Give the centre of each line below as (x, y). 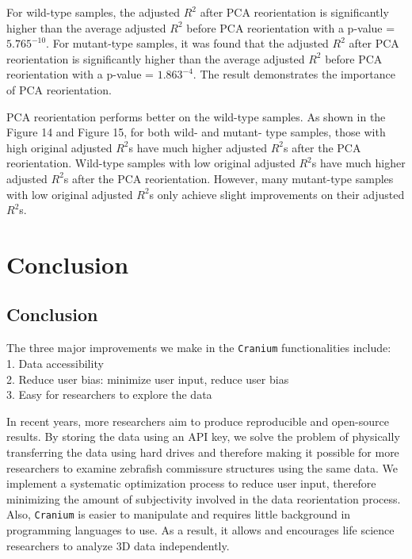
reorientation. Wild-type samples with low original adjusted (151, 163)
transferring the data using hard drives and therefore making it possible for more (203, 452)
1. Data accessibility (55, 363)
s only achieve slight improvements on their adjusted (277, 194)
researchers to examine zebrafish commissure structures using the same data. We (202, 467)
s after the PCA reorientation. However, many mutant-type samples (229, 178)
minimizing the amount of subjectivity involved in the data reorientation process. (204, 498)
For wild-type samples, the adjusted (93, 12)
